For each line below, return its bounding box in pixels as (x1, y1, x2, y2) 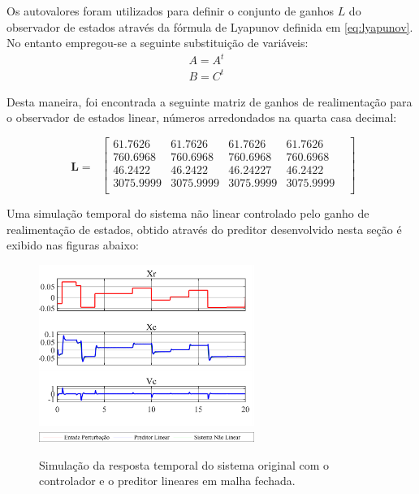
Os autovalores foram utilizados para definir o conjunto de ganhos (6, 2, 334, 19)
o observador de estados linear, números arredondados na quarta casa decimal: (6, 109, 397, 126)
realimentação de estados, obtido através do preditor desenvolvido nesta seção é (6, 220, 402, 237)
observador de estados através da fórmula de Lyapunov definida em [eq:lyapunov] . (6, 18, 413, 35)
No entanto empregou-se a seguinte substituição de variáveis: (6, 34, 309, 51)
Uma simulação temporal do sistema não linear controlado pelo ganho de (6, 205, 369, 222)
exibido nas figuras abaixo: (6, 236, 139, 253)
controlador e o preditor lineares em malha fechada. (39, 472, 296, 489)
